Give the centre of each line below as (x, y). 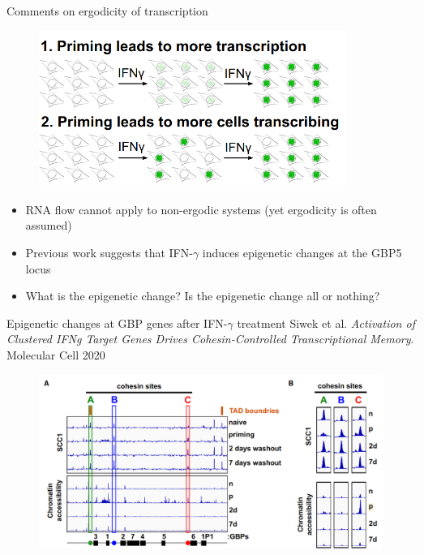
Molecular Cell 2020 (56, 354)
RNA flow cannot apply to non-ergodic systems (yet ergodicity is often (201, 209)
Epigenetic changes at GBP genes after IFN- (117, 323)
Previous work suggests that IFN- (109, 252)
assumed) (49, 225)
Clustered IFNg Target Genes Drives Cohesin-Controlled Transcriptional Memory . (210, 339)
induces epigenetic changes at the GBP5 (302, 252)
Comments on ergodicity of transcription (107, 11)
